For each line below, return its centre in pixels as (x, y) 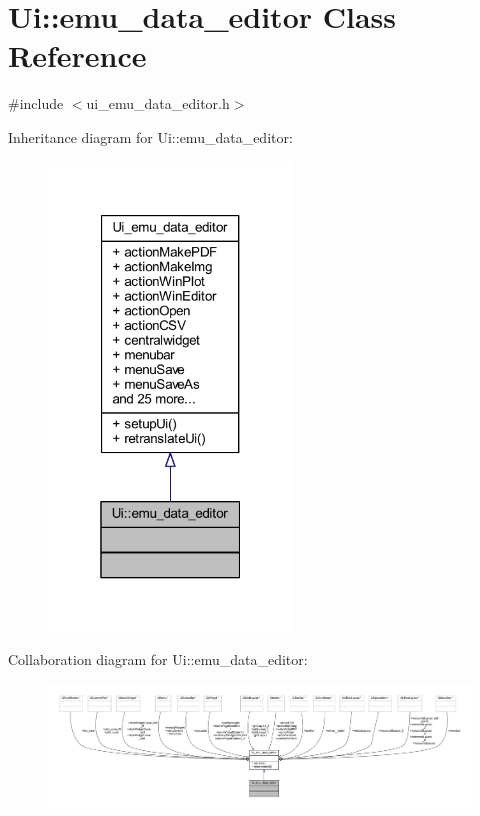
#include (36, 103)
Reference (77, 55)
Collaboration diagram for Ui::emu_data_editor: (158, 659)
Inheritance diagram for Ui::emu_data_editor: (150, 136)
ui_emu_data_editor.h (158, 103)
